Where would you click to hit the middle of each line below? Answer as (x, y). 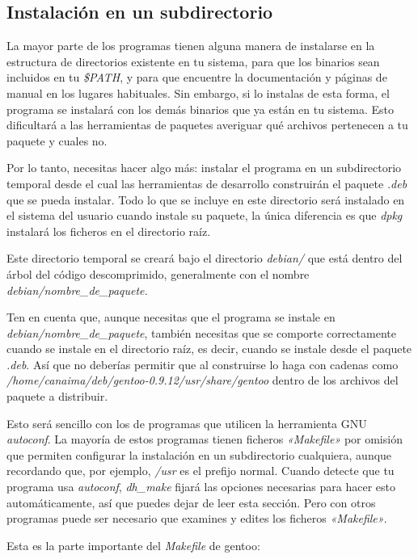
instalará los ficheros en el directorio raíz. (109, 231)
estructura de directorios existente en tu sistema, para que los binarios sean (193, 61)
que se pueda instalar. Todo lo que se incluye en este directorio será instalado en (206, 199)
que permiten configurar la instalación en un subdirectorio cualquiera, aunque (199, 454)
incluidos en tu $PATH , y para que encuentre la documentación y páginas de (197, 77)
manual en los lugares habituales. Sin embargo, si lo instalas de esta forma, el (198, 92)
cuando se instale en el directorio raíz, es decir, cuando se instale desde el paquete (209, 349)
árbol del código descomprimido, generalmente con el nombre (158, 273)
